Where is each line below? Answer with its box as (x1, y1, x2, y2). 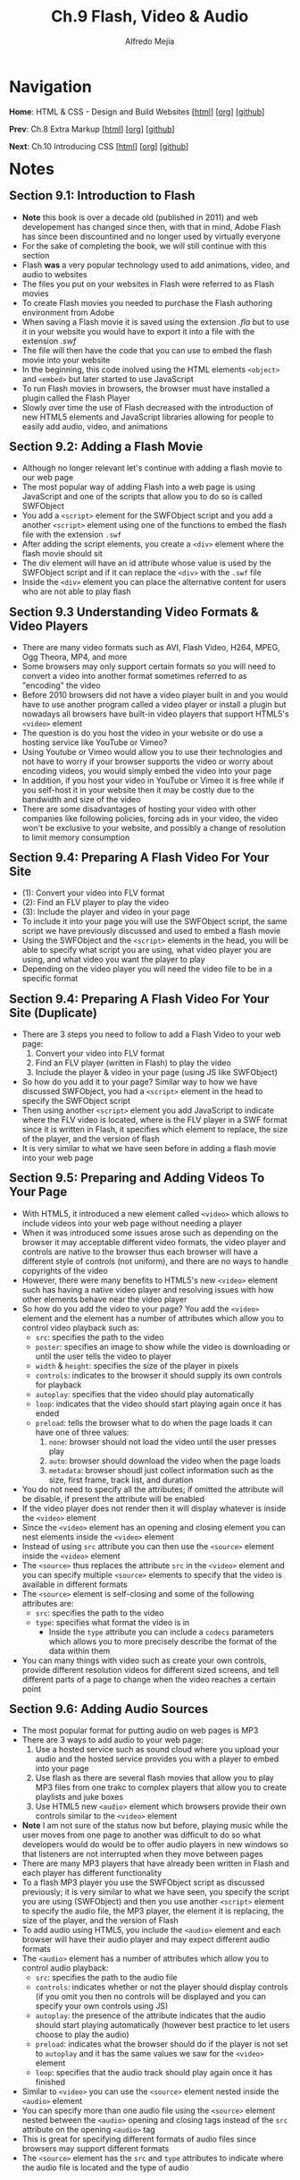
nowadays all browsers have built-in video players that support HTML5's (21, 708, 289, 719)
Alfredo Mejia (125, 36, 175, 47)
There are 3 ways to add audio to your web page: (21, 1735, 204, 1745)
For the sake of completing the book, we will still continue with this (21, 240, 267, 251)
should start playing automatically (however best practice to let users (35, 2020, 290, 2031)
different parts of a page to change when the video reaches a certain (21, 1674, 276, 1684)
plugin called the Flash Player (21, 392, 130, 403)
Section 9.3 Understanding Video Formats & (9, 604, 259, 619)
